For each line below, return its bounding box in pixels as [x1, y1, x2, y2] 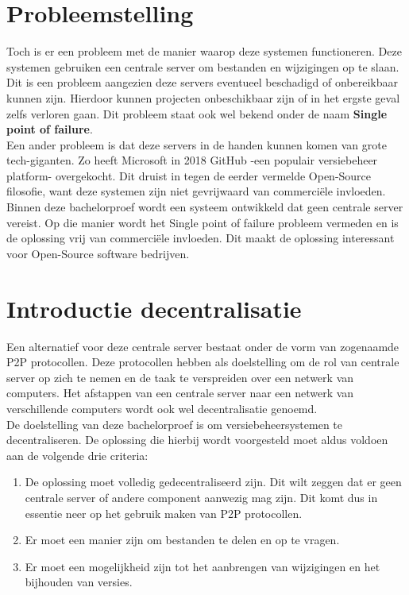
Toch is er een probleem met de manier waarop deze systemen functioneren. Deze [6, 43, 402, 60]
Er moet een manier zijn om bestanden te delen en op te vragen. [25, 531, 340, 548]
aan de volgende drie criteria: [6, 446, 149, 463]
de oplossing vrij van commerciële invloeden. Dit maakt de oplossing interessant [6, 230, 395, 246]
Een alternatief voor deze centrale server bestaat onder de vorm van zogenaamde [6, 338, 399, 354]
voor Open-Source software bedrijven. [6, 245, 190, 261]
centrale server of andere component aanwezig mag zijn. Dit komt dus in [25, 489, 378, 505]
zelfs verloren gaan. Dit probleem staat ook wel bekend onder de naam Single [6, 105, 388, 122]
